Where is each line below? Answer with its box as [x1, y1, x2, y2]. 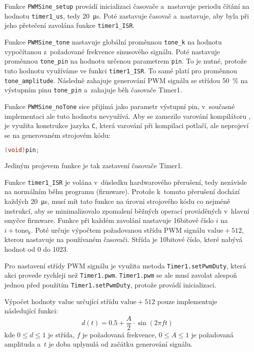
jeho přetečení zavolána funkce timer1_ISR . [4, 20, 135, 30]
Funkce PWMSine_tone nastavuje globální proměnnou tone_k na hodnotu [4, 36, 222, 46]
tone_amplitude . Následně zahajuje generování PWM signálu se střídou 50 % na [4, 75, 248, 85]
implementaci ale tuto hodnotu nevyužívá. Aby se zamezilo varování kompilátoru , [4, 110, 251, 121]
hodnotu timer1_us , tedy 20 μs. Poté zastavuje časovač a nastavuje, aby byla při [4, 10, 249, 21]
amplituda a [4, 339, 41, 349]
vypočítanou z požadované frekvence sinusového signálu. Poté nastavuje [4, 46, 220, 56]
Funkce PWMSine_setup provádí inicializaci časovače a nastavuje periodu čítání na [4, 1, 250, 11]
